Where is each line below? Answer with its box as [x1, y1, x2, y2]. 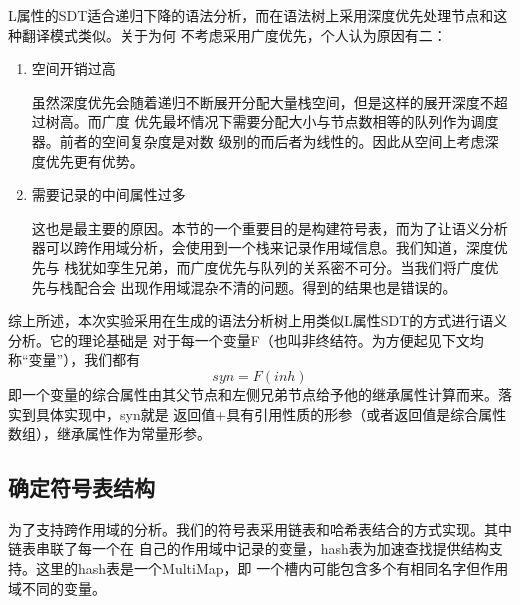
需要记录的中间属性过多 [31, 184, 186, 205]
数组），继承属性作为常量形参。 [8, 423, 211, 444]
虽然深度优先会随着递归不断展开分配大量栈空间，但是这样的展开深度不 [31, 91, 494, 112]
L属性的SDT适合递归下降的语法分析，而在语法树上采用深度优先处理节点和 [8, 5, 494, 25]
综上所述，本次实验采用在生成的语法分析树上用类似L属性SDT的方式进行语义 [8, 310, 508, 331]
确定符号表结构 [8, 472, 155, 503]
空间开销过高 [31, 58, 116, 79]
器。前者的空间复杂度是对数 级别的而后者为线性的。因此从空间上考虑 [31, 130, 485, 151]
